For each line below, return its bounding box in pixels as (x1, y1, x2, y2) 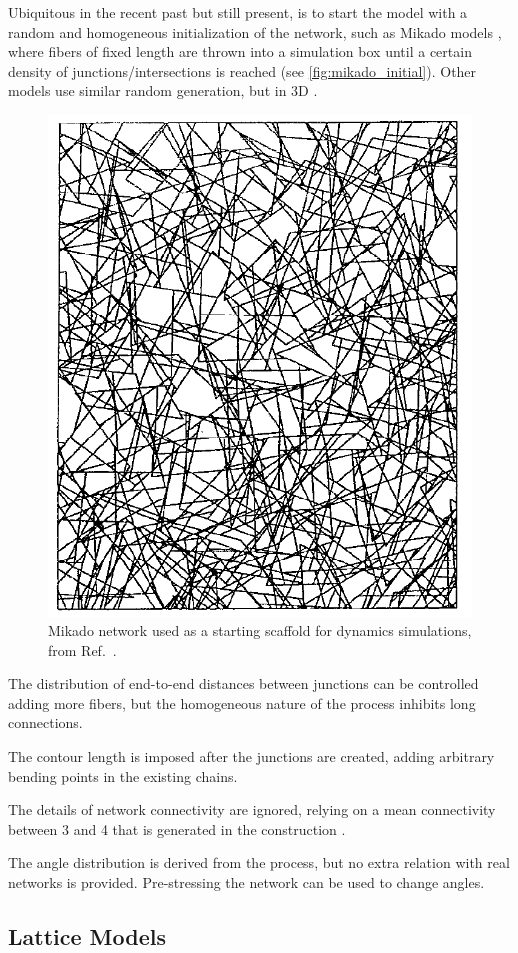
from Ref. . (48, 639, 117, 660)
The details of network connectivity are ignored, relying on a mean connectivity (8, 799, 496, 820)
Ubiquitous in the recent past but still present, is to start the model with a (8, 2, 468, 22)
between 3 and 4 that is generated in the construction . (8, 818, 346, 839)
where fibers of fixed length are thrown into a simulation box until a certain (8, 41, 472, 62)
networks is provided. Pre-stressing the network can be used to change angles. (8, 872, 485, 893)
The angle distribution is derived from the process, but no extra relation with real (8, 852, 510, 873)
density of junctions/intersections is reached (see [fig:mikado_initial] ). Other (8, 60, 477, 81)
